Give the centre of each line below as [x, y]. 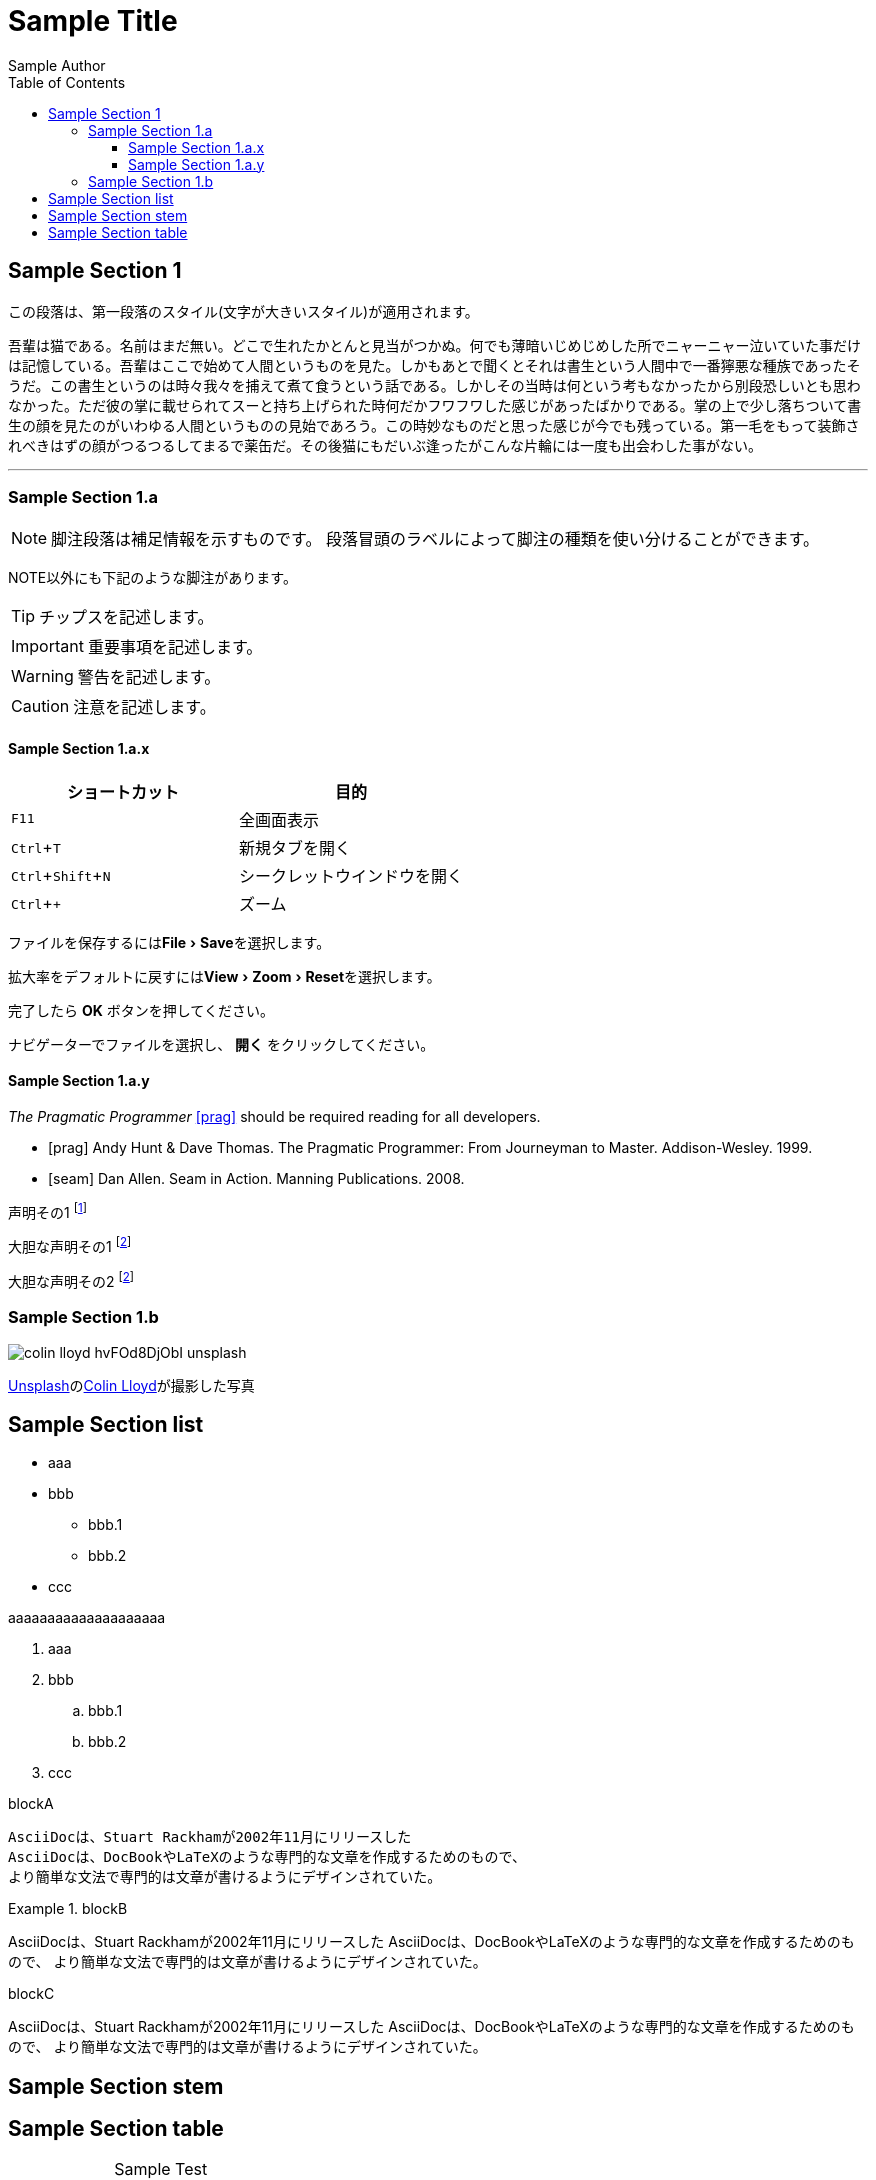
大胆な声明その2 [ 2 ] [71, 1280]
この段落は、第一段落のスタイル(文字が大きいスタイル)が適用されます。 [243, 311]
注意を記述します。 [144, 707]
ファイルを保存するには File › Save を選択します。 [169, 942]
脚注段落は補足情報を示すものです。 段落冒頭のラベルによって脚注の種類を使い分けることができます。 [435, 539]
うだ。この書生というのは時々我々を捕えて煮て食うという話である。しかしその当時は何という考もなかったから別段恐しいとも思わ [434, 385]
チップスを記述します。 [126, 617]
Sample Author [57, 65]
